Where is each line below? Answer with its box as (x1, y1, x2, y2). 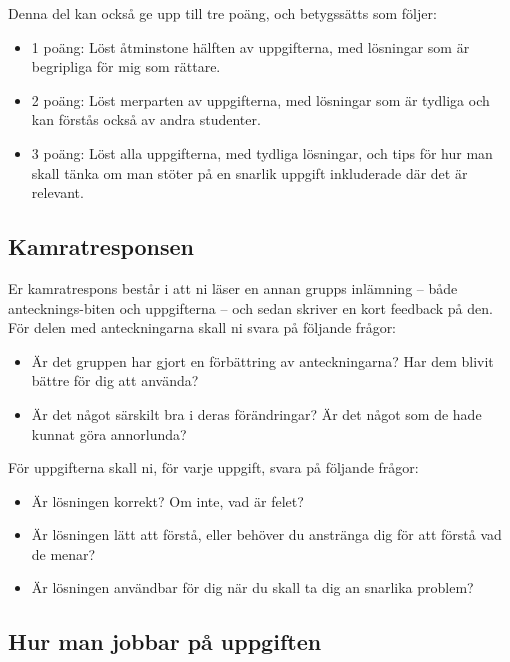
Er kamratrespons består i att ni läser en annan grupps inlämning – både (8, 277, 458, 298)
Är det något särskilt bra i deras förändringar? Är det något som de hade (31, 403, 482, 424)
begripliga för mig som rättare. (31, 56, 221, 77)
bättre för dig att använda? (31, 370, 199, 391)
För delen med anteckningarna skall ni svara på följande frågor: (8, 317, 397, 338)
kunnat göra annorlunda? (31, 423, 187, 444)
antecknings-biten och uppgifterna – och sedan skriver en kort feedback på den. (8, 297, 493, 318)
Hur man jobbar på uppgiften (8, 626, 322, 657)
